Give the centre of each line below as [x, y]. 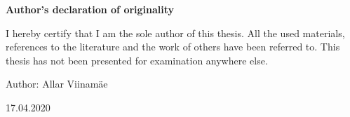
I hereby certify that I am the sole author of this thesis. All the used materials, [175, 33]
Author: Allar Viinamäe [57, 84]
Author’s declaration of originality [90, 9]
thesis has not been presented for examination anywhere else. [137, 60]
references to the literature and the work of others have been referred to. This [173, 47]
